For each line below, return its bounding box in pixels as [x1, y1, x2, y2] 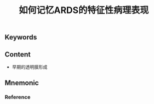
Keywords [5, 33, 37, 41]
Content [5, 50, 31, 58]
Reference [5, 93, 31, 100]
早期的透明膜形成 [12, 64, 48, 70]
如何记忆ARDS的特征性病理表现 [19, 4, 149, 16]
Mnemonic [5, 78, 39, 87]
